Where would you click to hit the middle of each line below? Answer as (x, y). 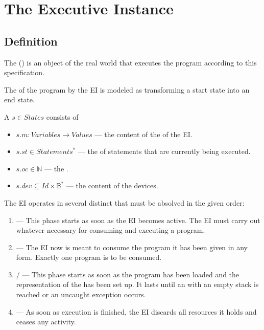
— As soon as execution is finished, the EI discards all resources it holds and (136, 311)
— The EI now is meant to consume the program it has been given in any (132, 247)
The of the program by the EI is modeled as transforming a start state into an (127, 89)
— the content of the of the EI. (143, 134)
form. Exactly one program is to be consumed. (89, 257)
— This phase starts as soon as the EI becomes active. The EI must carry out (138, 220)
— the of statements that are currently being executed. (164, 151)
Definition (31, 41)
